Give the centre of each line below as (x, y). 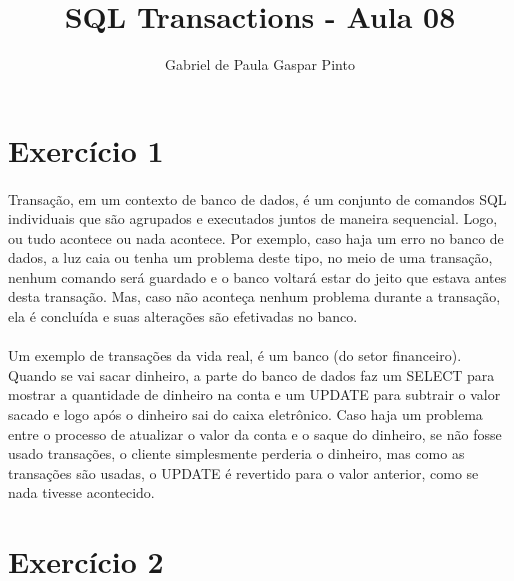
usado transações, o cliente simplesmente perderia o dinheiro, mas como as (236, 453)
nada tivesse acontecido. (81, 492)
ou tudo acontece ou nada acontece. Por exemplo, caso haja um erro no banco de (256, 237)
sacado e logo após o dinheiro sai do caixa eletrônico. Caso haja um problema (245, 414)
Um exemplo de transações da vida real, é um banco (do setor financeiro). (235, 355)
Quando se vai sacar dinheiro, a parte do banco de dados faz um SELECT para (251, 374)
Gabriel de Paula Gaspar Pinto (260, 64)
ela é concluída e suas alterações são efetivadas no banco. (183, 316)
